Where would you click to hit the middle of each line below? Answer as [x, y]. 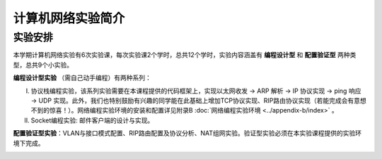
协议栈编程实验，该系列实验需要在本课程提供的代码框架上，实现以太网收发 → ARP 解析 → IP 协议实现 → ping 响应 [196, 91]
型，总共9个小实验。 [43, 65]
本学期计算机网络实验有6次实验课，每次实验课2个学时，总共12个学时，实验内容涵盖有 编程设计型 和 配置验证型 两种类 [185, 55]
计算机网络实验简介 [69, 18]
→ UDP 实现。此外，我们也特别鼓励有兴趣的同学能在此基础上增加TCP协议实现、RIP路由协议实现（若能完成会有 [192, 100]
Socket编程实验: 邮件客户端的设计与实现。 [92, 120]
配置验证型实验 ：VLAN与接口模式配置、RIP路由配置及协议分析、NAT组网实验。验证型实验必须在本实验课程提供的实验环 [187, 133]
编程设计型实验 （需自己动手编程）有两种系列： [82, 78]
